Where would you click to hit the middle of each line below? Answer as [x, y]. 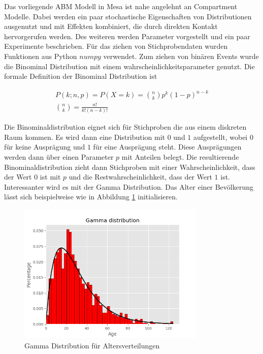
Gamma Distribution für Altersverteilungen [92, 345]
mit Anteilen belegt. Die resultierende [180, 156]
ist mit [50, 177]
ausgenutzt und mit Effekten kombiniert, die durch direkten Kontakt [111, 26]
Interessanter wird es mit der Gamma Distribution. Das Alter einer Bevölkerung [129, 186]
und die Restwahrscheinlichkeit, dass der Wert [140, 177]
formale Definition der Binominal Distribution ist [81, 76]
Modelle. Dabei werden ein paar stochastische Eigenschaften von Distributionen [128, 16]
